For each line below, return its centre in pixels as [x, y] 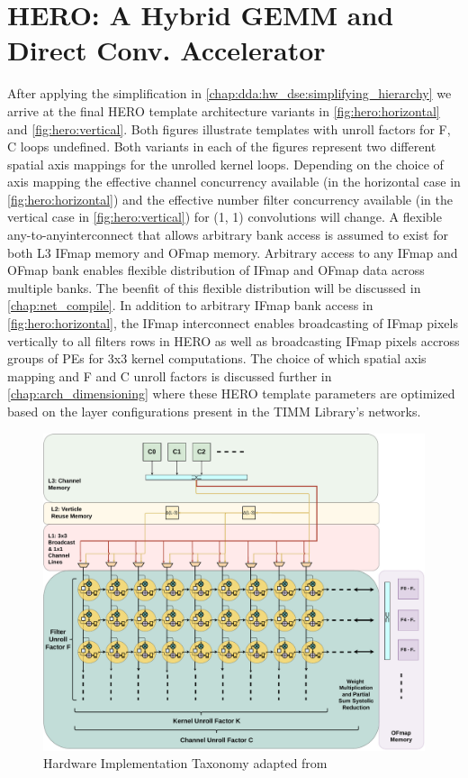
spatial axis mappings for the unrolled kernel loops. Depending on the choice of [225, 164]
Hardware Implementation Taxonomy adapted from [185, 763]
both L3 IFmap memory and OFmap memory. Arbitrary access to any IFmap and [233, 252]
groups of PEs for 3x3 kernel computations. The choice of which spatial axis [217, 358]
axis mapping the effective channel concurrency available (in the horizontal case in [234, 182]
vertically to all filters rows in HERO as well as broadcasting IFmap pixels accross [234, 340]
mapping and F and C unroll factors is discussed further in [170, 375]
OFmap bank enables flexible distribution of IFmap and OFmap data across [216, 270]
